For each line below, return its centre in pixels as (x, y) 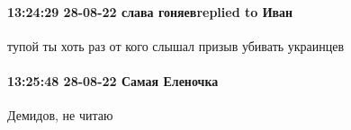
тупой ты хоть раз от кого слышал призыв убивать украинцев (176, 45)
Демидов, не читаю (60, 115)
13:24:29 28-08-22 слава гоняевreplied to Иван (150, 11)
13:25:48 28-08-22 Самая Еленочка (113, 80)
